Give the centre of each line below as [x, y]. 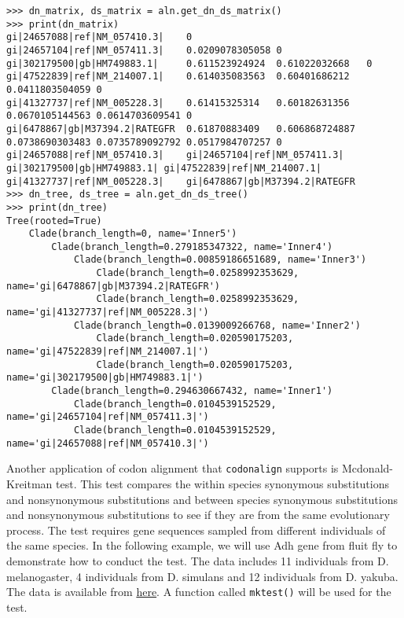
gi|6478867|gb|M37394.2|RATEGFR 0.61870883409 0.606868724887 [181, 129]
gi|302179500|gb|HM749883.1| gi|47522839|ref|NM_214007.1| [164, 168]
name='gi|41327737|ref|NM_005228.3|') [108, 313]
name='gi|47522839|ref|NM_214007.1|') [108, 352]
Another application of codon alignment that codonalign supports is [173, 468]
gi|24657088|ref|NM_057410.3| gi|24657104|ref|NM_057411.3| [175, 155]
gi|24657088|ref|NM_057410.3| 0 [99, 37]
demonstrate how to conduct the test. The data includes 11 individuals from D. [198, 560]
